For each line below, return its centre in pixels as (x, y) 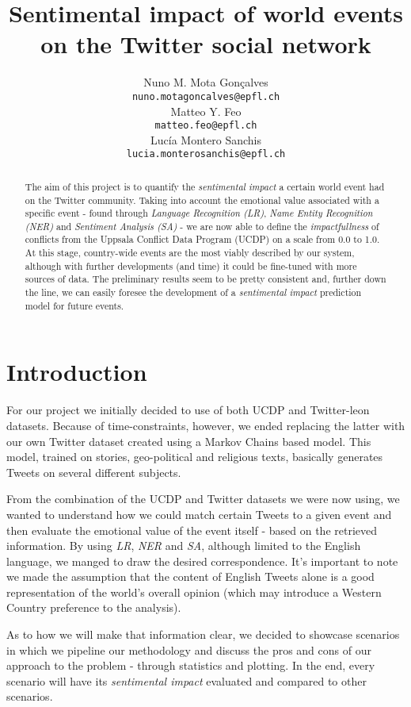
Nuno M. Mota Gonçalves (206, 82)
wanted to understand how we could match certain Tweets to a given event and (199, 514)
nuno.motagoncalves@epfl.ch (206, 96)
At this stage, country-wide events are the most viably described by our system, (190, 253)
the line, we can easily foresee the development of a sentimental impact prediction (193, 292)
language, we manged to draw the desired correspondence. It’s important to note (202, 561)
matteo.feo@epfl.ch (206, 126)
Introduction (77, 372)
